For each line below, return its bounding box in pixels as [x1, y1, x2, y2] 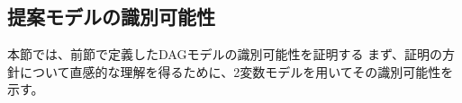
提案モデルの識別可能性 [7, 3, 215, 30]
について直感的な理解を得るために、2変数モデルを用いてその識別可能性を [19, 62, 454, 81]
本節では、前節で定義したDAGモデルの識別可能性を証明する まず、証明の [7, 45, 443, 64]
